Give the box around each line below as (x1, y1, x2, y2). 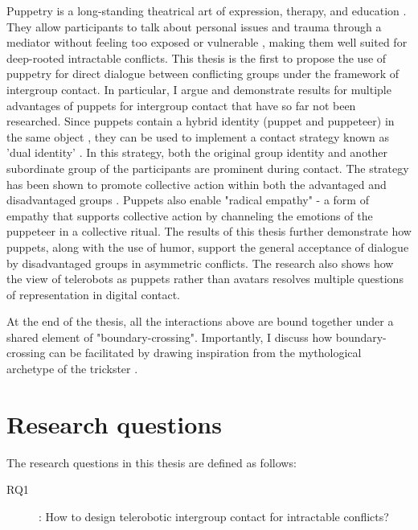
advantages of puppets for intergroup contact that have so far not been (6, 97, 356, 113)
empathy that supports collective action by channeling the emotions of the (6, 207, 373, 224)
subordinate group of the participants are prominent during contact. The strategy (6, 159, 409, 176)
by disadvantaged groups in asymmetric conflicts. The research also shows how (6, 254, 394, 271)
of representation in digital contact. (6, 286, 181, 302)
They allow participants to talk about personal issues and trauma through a (6, 18, 382, 35)
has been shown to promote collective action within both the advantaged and (6, 175, 387, 192)
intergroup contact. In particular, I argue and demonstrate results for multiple (6, 80, 391, 97)
